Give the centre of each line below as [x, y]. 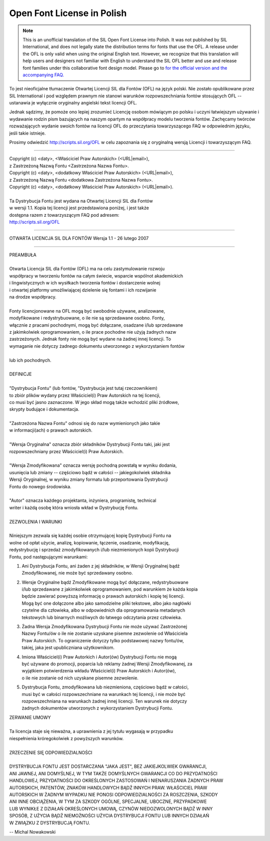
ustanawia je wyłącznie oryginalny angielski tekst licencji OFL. [73, 103]
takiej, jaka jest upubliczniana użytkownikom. [68, 648]
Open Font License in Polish [68, 13]
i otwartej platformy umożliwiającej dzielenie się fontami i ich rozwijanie [83, 290]
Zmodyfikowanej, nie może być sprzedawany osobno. [77, 573]
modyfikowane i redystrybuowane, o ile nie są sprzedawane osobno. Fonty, [87, 318]
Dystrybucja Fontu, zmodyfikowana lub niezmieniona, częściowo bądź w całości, [105, 687]
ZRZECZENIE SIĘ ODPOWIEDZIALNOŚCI [51, 752]
